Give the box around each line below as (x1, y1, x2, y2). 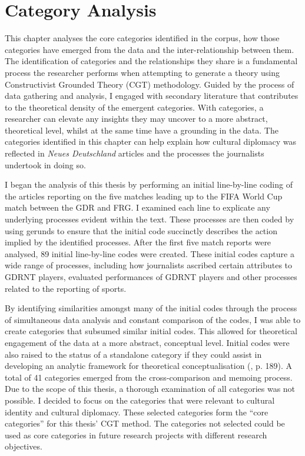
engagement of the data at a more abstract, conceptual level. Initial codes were (5, 336, 290, 348)
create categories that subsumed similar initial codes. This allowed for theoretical (5, 325, 297, 337)
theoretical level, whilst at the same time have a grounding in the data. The (5, 124, 279, 136)
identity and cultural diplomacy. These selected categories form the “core (5, 405, 268, 418)
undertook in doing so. (5, 158, 86, 171)
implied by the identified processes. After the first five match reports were (5, 236, 271, 248)
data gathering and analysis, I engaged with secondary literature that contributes (5, 89, 299, 102)
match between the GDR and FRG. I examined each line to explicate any (5, 201, 270, 214)
